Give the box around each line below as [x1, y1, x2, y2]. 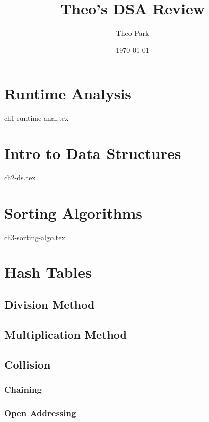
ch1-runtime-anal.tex [4, 113, 69, 123]
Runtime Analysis [4, 83, 132, 104]
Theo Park [116, 28, 149, 38]
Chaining [4, 383, 42, 395]
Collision [4, 356, 51, 372]
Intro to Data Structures [4, 143, 181, 164]
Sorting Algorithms [4, 202, 143, 223]
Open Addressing [4, 406, 76, 419]
